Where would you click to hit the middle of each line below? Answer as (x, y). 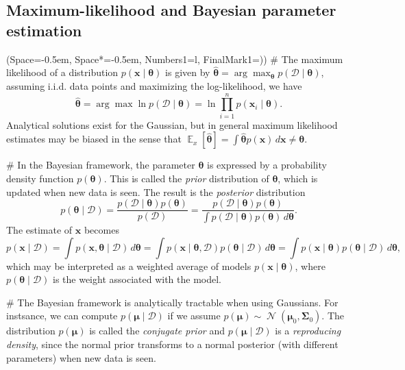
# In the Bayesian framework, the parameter (101, 165)
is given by (188, 72)
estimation (44, 30)
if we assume (194, 316)
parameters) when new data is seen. (81, 357)
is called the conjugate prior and (157, 331)
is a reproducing (308, 331)
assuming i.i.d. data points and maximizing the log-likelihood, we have (154, 86)
